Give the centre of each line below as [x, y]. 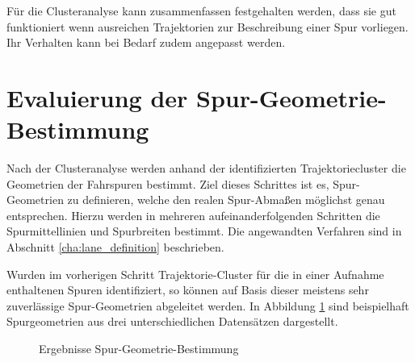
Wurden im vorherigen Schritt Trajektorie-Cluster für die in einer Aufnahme [195, 274]
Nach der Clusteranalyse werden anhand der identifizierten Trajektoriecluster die [206, 168]
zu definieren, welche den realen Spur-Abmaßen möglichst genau [226, 200]
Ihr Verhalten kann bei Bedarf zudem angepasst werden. [146, 42]
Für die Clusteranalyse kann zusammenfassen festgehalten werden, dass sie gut [201, 10]
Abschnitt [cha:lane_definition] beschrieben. [115, 247]
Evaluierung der [97, 97]
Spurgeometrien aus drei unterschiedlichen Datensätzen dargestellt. [172, 321]
